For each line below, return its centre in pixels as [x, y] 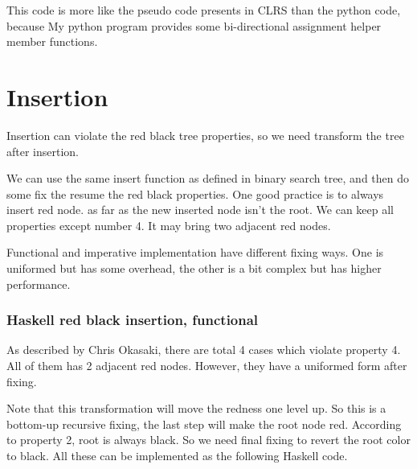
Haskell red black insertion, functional [133, 320]
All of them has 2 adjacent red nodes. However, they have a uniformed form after [207, 366]
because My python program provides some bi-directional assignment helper [194, 25]
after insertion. [43, 151]
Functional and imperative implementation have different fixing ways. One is [195, 252]
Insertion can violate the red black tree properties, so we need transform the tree [205, 135]
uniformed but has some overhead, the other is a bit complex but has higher [194, 268]
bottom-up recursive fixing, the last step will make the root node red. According [204, 424]
